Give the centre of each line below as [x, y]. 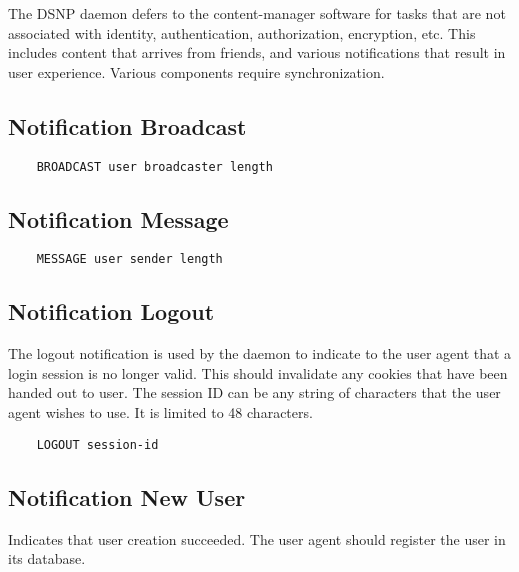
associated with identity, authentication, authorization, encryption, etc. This [242, 32]
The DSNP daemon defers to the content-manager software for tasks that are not [257, 13]
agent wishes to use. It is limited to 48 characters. [160, 412]
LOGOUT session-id [97, 444]
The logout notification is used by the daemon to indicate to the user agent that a [260, 353]
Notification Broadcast [127, 125]
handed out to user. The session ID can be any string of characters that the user [254, 392]
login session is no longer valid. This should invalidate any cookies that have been [258, 372]
